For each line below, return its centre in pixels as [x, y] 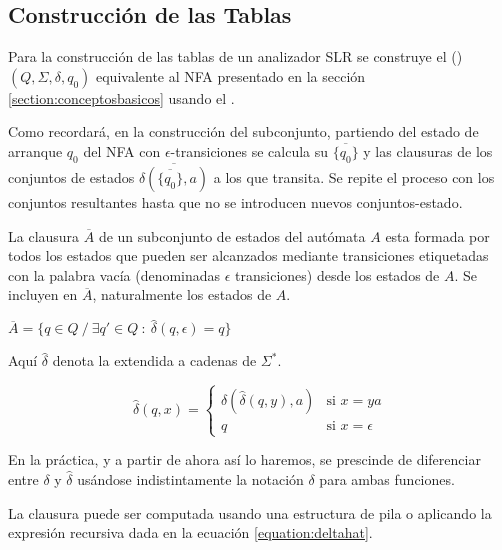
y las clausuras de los [428, 150]
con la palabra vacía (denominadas [114, 274]
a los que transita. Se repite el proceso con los [354, 177]
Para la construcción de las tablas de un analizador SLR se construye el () [235, 56]
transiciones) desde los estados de [337, 274]
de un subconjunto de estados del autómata [232, 235]
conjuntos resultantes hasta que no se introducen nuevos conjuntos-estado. [235, 202]
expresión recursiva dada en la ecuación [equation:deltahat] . [190, 532]
